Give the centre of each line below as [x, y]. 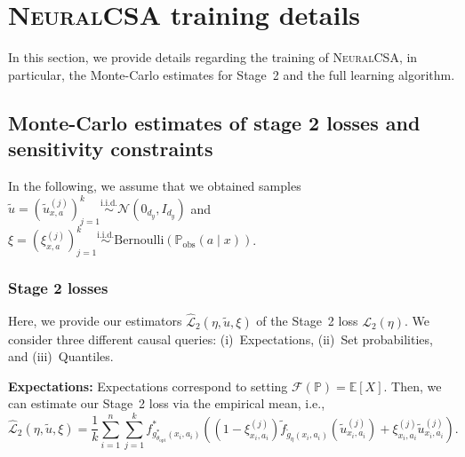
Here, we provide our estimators [95, 321]
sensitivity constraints [111, 149]
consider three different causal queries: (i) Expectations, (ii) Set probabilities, [220, 339]
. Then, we [413, 386]
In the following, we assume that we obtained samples [155, 185]
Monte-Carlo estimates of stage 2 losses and [214, 122]
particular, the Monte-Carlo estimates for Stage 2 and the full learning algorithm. [232, 74]
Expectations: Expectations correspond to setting [148, 386]
